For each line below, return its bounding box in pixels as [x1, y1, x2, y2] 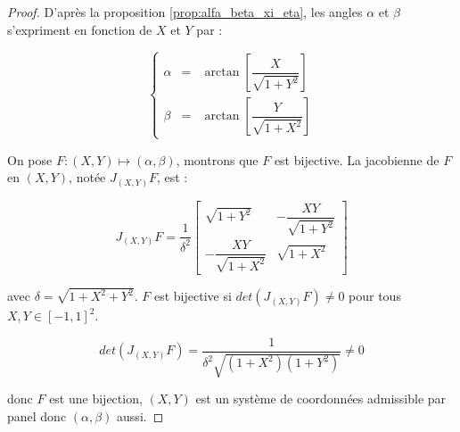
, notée [69, 168, 106, 187]
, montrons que [176, 150, 259, 169]
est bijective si [153, 287, 232, 305]
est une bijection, [49, 389, 143, 408]
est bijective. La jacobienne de [274, 150, 439, 169]
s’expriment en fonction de [7, 20, 152, 38]
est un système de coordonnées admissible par [195, 389, 447, 408]
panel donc [7, 406, 67, 425]
